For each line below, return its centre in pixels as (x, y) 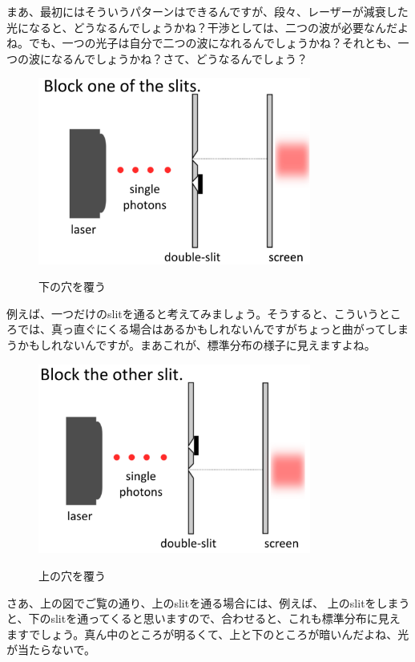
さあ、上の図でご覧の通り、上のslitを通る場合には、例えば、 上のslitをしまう (208, 602)
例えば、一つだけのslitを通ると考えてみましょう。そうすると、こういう (193, 313)
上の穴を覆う (72, 575)
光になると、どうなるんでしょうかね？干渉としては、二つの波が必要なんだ (202, 27)
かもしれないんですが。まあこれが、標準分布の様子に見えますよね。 (196, 344)
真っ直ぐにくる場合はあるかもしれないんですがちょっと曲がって (219, 329)
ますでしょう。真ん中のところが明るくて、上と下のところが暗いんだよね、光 (208, 634)
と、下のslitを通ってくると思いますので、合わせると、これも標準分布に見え (203, 618)
